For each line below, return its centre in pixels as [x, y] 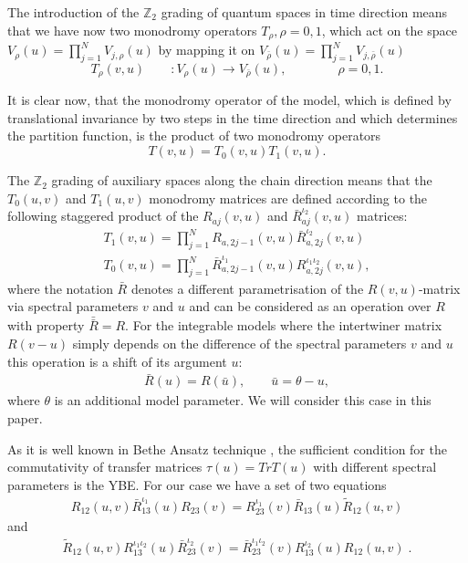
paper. [25, 418]
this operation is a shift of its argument [117, 361]
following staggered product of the [103, 216]
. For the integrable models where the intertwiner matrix [284, 325]
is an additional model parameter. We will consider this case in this [243, 400]
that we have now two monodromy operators [132, 30]
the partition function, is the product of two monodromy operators [194, 136]
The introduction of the [73, 12]
